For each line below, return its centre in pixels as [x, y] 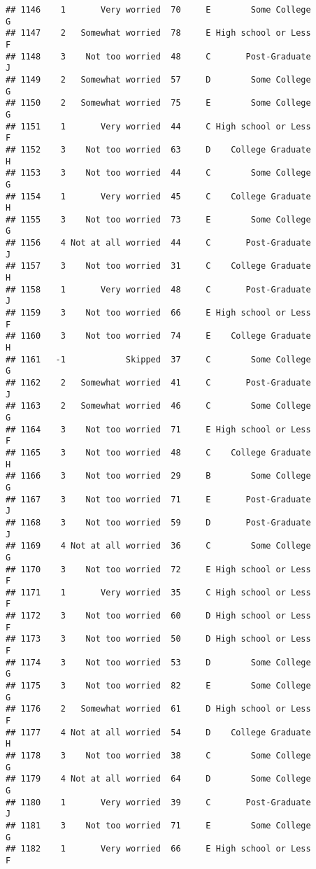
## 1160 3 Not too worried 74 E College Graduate [158, 336]
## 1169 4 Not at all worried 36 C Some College [158, 546]
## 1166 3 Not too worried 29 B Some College [158, 476]
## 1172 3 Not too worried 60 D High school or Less [158, 616]
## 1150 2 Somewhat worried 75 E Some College [158, 103]
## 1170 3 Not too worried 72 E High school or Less [158, 569]
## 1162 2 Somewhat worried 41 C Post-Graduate [158, 383]
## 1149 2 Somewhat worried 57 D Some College [158, 79]
